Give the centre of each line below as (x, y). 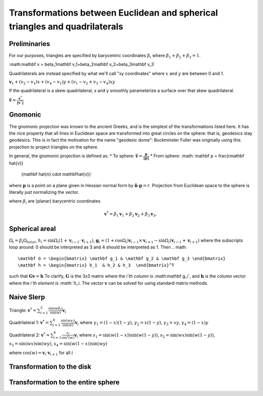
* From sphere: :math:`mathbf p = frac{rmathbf (197, 156)
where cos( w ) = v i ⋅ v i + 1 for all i (41, 353)
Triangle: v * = (23, 310)
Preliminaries (30, 44)
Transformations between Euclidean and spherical (113, 13)
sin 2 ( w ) (68, 337)
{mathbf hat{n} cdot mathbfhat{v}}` (57, 174)
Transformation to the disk (50, 366)
